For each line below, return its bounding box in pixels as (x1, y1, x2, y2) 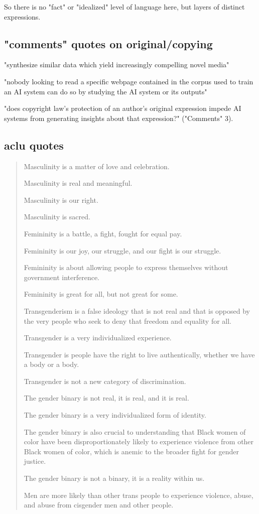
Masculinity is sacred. (24, 211, 90, 222)
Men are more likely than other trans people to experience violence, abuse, (24, 489, 253, 500)
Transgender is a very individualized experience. (24, 332, 172, 343)
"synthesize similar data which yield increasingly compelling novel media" (4, 59, 229, 70)
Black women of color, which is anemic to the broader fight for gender (24, 446, 239, 456)
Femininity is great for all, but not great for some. (24, 289, 178, 299)
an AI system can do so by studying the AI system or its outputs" (4, 86, 207, 96)
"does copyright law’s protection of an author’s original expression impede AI (4, 103, 241, 113)
